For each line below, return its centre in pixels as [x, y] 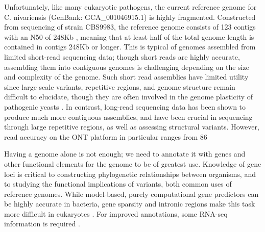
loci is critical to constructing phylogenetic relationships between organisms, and [130, 174]
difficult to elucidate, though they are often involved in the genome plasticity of [129, 97]
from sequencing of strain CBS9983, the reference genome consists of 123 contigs [130, 27]
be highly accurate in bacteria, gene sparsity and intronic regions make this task [130, 204]
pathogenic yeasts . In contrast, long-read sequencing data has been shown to [125, 106]
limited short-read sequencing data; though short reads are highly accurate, [122, 56]
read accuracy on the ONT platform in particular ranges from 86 [106, 136]
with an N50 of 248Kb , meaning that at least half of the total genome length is [129, 36]
